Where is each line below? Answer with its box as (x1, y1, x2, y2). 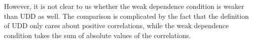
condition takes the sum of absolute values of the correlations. (4, 30, 191, 40)
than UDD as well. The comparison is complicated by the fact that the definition (4, 10, 249, 21)
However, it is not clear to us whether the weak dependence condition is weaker (4, 1, 244, 11)
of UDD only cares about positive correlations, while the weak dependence (4, 20, 229, 31)
